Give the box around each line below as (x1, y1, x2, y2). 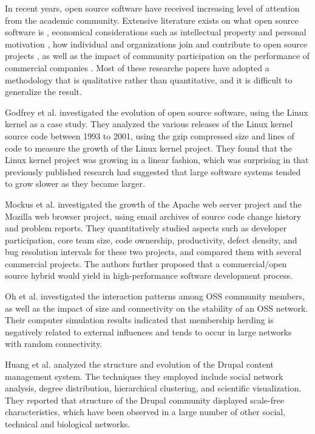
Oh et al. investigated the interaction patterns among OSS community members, (5, 290, 305, 303)
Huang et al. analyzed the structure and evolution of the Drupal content (5, 358, 274, 371)
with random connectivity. (5, 337, 103, 350)
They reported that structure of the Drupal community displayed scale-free (5, 393, 284, 406)
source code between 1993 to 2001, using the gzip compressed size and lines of (5, 129, 294, 142)
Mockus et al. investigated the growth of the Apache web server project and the (5, 197, 302, 210)
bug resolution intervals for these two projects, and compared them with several (5, 245, 302, 258)
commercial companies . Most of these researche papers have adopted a (5, 61, 269, 74)
